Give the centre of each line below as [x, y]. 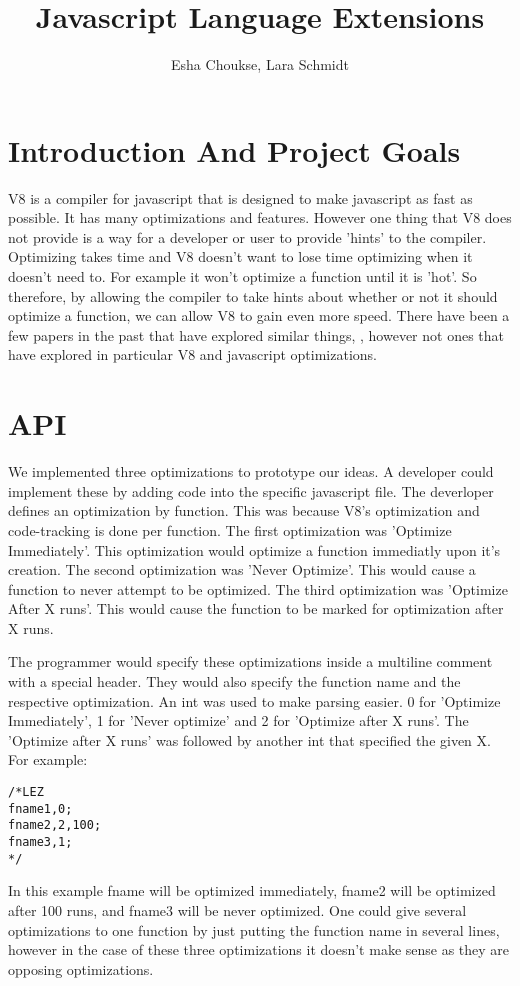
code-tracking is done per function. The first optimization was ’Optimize [230, 529]
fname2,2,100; [55, 825]
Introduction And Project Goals [234, 149]
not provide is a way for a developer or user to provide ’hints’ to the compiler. [247, 236]
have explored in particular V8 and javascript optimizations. [193, 354]
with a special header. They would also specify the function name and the [234, 681]
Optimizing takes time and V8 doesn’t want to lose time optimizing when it [240, 256]
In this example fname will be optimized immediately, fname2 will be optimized [252, 890]
